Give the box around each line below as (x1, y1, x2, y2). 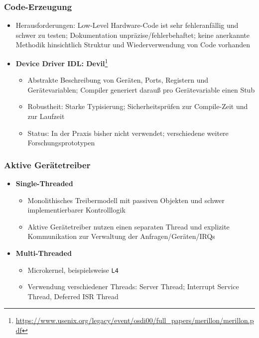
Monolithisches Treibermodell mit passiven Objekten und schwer (27, 195, 225, 205)
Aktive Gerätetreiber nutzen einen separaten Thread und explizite (27, 221, 230, 231)
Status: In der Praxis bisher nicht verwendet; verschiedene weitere (27, 127, 229, 138)
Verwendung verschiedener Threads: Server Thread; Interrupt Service (27, 281, 239, 292)
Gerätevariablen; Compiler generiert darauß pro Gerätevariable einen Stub (27, 84, 255, 95)
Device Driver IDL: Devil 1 (15, 57, 108, 68)
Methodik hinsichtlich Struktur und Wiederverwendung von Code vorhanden (15, 39, 250, 50)
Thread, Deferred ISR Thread (27, 291, 119, 301)
